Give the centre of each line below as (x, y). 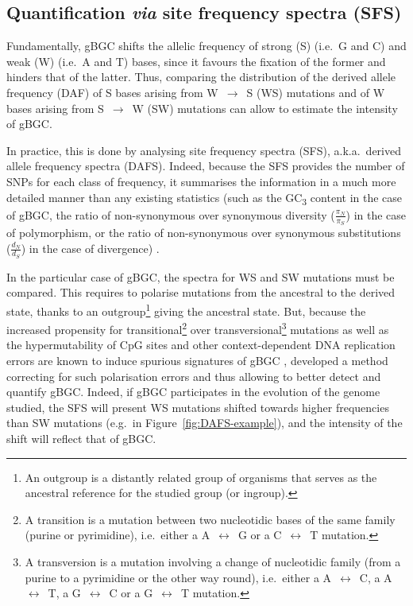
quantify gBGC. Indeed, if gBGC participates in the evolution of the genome (193, 392)
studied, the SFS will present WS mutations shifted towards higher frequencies (198, 407)
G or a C (260, 535)
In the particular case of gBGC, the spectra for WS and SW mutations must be (201, 276)
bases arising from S (55, 108)
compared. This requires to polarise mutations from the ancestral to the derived (201, 292)
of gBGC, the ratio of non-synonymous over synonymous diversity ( (171, 214)
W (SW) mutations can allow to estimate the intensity (265, 108)
